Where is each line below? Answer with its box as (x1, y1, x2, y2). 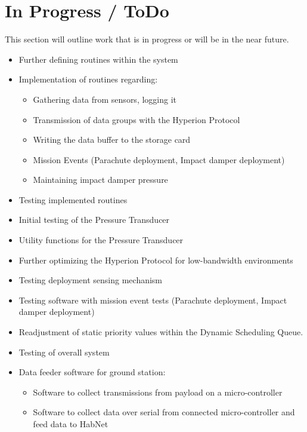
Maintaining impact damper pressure (33, 173, 168, 186)
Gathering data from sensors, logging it (33, 93, 177, 105)
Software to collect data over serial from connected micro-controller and (33, 406, 295, 418)
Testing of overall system (18, 345, 110, 358)
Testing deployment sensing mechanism (18, 274, 163, 286)
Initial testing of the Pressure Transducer (18, 213, 170, 226)
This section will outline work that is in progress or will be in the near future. (5, 33, 289, 45)
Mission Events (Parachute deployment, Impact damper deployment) (33, 153, 285, 166)
